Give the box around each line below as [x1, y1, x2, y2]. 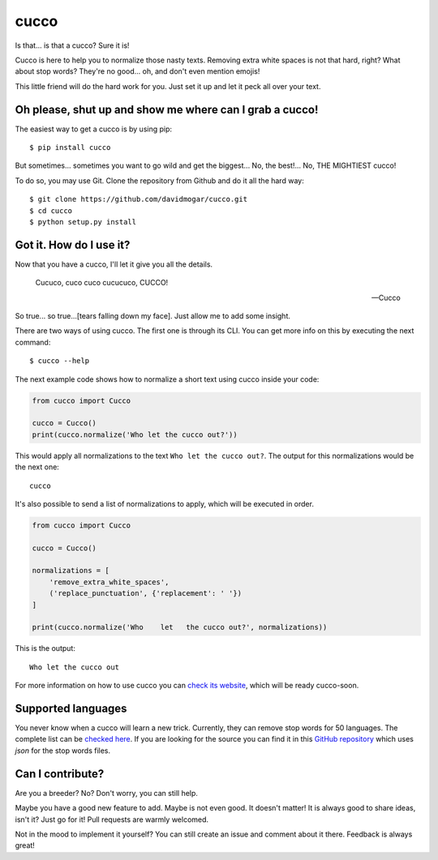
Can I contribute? [15, 767, 105, 781]
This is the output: [15, 644, 76, 653]
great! [15, 841, 36, 850]
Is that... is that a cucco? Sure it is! [15, 41, 130, 50]
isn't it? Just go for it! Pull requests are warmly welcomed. [15, 815, 209, 824]
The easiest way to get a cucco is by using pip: [15, 124, 173, 134]
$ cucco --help [29, 357, 90, 366]
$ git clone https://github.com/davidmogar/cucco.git [29, 195, 247, 204]
